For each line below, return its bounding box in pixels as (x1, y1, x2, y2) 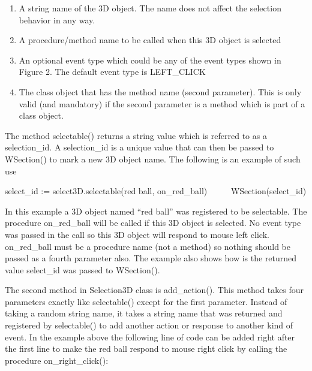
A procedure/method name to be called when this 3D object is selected (19, 34, 281, 46)
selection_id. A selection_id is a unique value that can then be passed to (5, 141, 274, 153)
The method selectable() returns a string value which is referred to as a (5, 129, 267, 141)
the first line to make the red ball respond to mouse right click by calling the (5, 342, 287, 355)
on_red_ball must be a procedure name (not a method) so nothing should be (5, 240, 290, 252)
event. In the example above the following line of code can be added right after (5, 330, 295, 343)
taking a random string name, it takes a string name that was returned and (5, 307, 283, 319)
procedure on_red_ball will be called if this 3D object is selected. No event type (5, 216, 301, 229)
